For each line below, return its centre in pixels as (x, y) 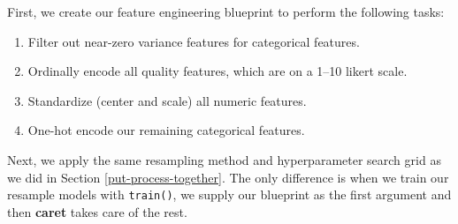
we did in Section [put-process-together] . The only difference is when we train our (228, 177)
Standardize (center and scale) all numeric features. (167, 100)
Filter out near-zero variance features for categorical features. (194, 41)
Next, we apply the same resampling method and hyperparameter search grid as (224, 159)
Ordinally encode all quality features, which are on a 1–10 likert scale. (218, 71)
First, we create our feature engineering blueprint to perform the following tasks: (226, 11)
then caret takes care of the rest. (97, 211)
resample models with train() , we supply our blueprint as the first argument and (229, 194)
